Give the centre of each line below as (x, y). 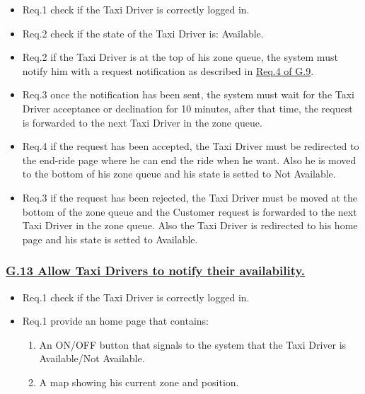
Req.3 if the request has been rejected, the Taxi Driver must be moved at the (190, 197)
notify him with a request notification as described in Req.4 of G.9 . (168, 70)
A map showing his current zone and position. (139, 382)
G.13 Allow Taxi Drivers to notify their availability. (156, 271)
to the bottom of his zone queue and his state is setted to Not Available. (179, 174)
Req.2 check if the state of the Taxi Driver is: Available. (143, 33)
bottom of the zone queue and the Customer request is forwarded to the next (190, 211)
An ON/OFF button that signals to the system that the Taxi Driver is (193, 344)
